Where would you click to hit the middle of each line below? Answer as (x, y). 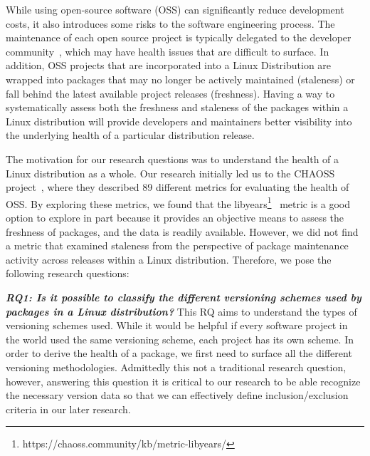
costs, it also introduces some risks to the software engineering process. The (170, 23)
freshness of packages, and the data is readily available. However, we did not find (182, 231)
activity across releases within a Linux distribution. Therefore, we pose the (169, 259)
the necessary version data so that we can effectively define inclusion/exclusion (177, 395)
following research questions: (68, 273)
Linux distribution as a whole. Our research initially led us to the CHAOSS (170, 173)
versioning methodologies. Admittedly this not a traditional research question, (176, 367)
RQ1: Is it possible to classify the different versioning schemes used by (184, 297)
